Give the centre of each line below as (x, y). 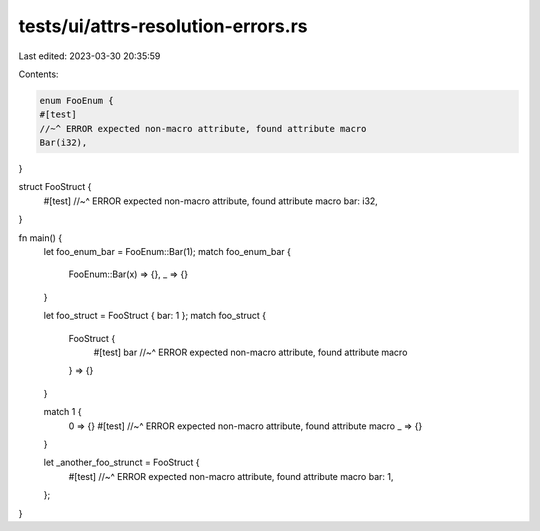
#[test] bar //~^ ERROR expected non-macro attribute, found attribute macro (250, 352)
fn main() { (40, 237)
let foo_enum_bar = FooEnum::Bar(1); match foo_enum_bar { (167, 252)
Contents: (38, 74)
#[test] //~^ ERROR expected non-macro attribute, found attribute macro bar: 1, (231, 476)
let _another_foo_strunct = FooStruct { (121, 462)
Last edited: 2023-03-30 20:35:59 (89, 56)
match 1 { (62, 412)
